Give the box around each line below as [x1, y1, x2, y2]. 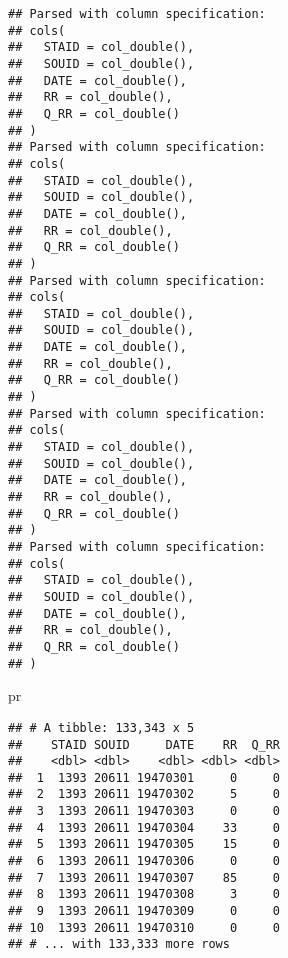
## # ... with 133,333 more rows [8, 937, 230, 952]
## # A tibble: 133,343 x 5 [8, 720, 195, 735]
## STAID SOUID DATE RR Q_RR [8, 737, 281, 752]
